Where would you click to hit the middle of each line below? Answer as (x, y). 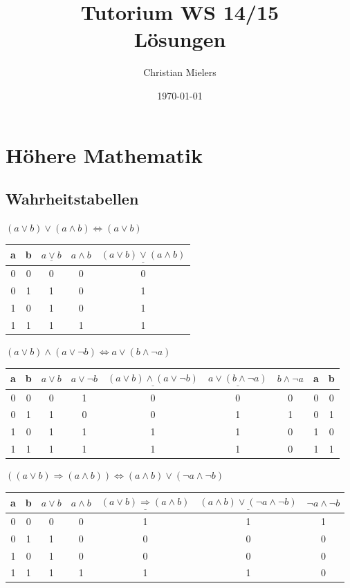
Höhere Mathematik (104, 154)
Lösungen (180, 39)
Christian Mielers (180, 72)
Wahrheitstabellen (72, 199)
